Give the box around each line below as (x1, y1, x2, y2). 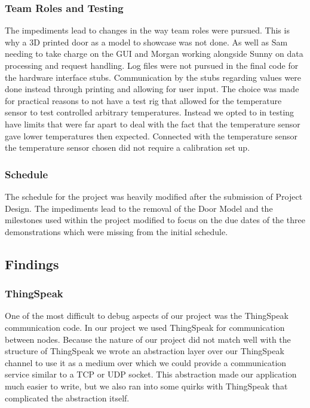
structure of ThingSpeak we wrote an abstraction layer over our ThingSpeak (5, 345, 284, 357)
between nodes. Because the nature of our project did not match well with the (5, 333, 291, 345)
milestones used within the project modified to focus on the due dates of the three (5, 214, 305, 226)
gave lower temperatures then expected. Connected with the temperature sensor (5, 129, 298, 142)
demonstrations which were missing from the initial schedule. (5, 225, 228, 238)
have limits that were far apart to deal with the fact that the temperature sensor (5, 117, 300, 130)
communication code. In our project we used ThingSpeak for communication (5, 321, 285, 333)
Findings (5, 254, 59, 273)
